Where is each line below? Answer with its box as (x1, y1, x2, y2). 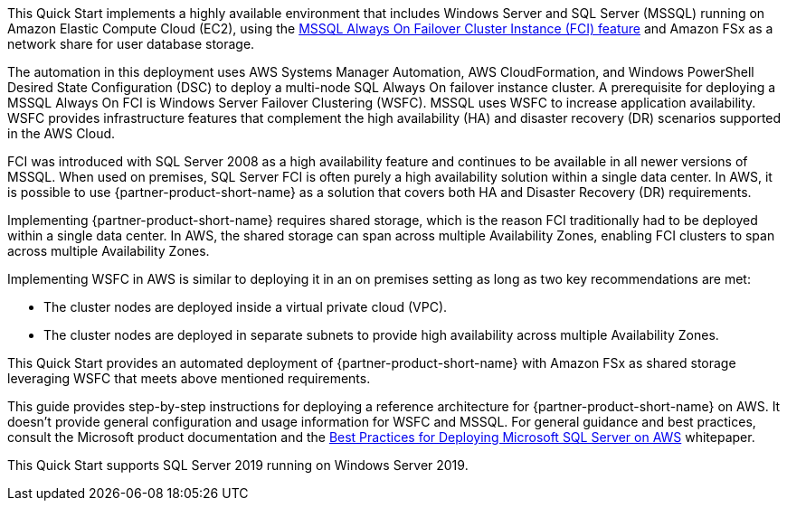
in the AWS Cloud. (7, 126, 116, 141)
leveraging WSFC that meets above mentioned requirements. (7, 371, 371, 386)
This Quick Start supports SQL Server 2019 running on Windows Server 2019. (7, 457, 469, 473)
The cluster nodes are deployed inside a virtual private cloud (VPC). (43, 299, 448, 315)
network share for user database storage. (7, 36, 255, 52)
